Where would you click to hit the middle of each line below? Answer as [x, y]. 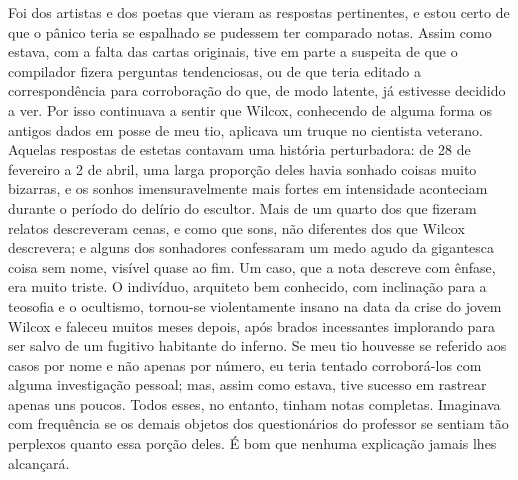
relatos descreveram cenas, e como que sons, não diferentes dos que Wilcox [236, 227]
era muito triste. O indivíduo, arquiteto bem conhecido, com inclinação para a [247, 286]
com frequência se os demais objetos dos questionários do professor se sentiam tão [258, 423]
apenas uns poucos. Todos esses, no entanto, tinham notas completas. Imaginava [254, 403]
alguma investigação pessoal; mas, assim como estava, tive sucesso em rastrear [247, 384]
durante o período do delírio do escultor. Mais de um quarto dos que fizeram [242, 207]
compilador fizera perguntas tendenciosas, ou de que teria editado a [214, 70]
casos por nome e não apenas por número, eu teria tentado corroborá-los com [245, 364]
